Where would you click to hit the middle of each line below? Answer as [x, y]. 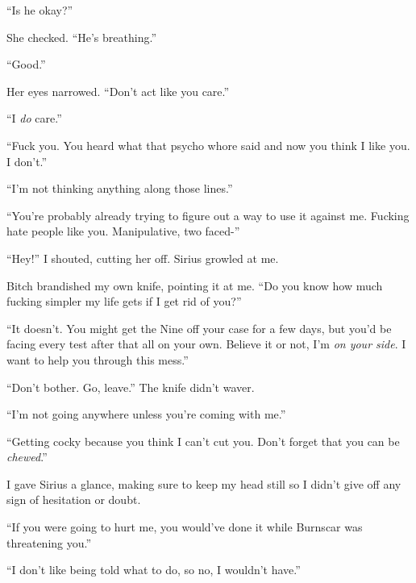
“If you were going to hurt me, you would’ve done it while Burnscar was [185, 527]
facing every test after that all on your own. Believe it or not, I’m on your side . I [206, 344]
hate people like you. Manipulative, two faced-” [123, 231]
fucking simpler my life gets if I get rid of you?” [124, 301]
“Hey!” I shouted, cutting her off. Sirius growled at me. [143, 258]
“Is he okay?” [40, 10]
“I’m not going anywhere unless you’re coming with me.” [146, 414]
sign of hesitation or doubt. [74, 500]
